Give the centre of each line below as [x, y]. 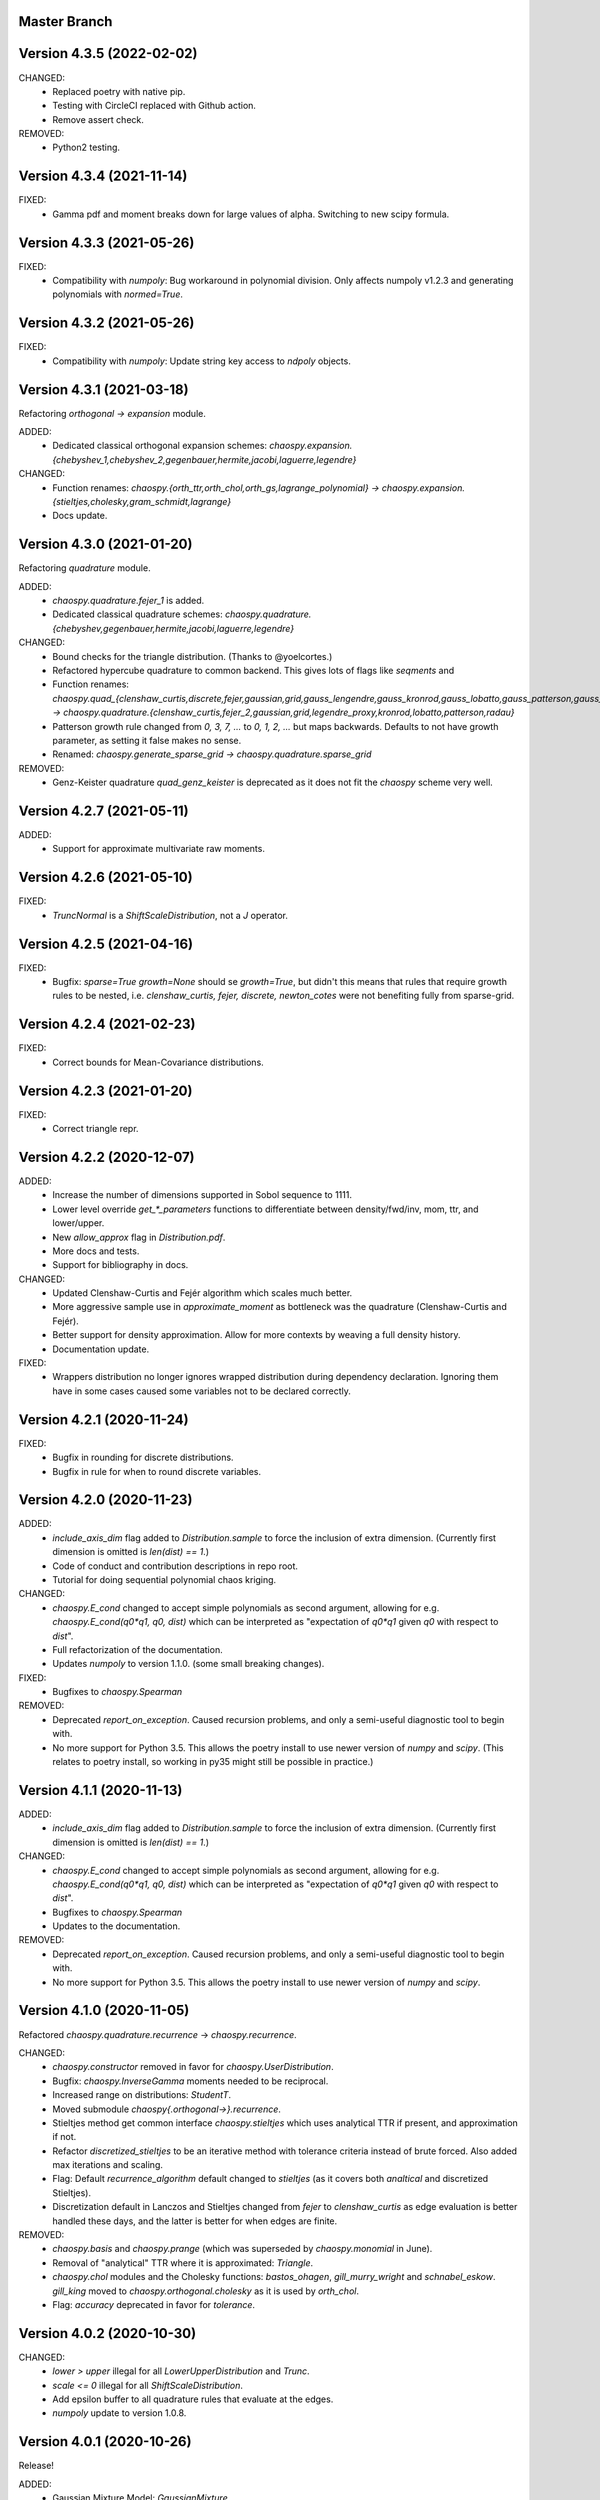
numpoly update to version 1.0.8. [119, 2413]
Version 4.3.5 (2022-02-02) [108, 53]
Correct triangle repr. [95, 1129]
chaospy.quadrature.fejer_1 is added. [128, 601]
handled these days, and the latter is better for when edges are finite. [195, 2221]
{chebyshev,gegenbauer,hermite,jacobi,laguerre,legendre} [173, 628]
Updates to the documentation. [116, 1926]
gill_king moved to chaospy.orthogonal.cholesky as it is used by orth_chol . [206, 2291]
